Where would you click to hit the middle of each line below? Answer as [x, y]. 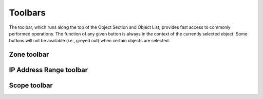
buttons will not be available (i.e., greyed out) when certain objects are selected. [89, 41]
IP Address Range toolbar [48, 70]
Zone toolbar [29, 55]
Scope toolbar [31, 86]
